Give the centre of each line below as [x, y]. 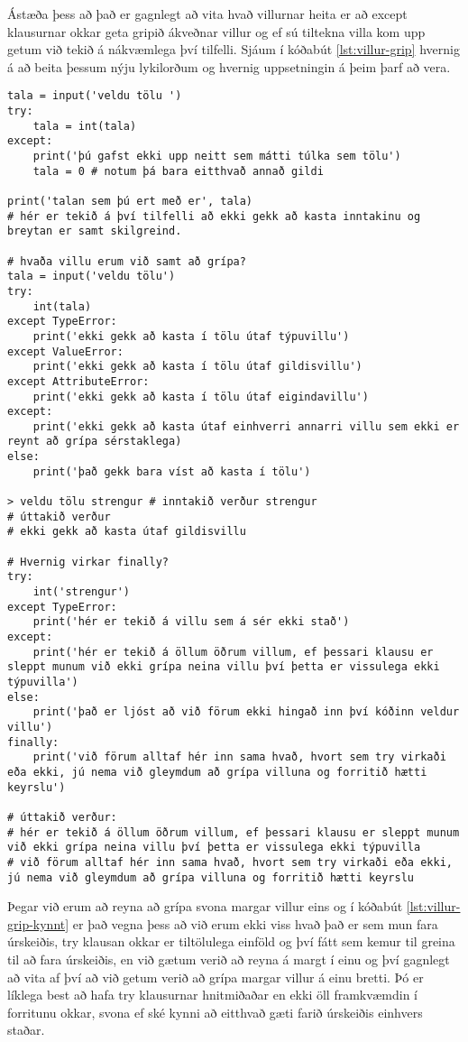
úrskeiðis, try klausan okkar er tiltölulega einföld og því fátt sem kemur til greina [231, 941]
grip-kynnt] [38, 923]
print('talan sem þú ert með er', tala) [130, 201]
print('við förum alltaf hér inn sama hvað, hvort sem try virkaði [239, 757]
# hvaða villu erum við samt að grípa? [127, 261]
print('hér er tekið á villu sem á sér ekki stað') [191, 622]
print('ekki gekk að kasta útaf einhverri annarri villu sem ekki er [246, 426]
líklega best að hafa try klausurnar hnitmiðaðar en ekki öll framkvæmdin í [213, 995]
